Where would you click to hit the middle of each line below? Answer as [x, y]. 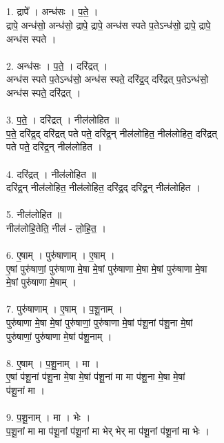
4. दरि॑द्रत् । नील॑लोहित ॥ [51, 174]
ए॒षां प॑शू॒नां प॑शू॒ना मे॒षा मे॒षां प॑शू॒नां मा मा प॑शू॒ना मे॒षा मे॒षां [96, 376]
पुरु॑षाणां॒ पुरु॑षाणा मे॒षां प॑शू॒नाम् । [59, 336]
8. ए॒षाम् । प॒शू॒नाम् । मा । [53, 363]
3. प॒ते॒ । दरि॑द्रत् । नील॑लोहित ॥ [63, 120]
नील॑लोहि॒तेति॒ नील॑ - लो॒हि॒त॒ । [56, 227]
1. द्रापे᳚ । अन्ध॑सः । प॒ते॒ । [52, 11]
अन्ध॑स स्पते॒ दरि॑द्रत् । [44, 92]
